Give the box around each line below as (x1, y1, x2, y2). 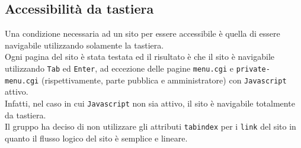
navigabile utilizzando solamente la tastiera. (5, 38, 164, 51)
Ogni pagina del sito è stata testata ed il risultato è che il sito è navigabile (5, 50, 274, 63)
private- (236, 65, 270, 73)
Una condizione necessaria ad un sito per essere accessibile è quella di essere (5, 27, 280, 40)
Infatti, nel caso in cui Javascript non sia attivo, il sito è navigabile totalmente (5, 96, 295, 109)
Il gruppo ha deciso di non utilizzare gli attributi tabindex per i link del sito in (5, 120, 296, 133)
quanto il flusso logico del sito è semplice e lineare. (5, 131, 188, 144)
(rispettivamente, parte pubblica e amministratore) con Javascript (41, 73, 287, 86)
